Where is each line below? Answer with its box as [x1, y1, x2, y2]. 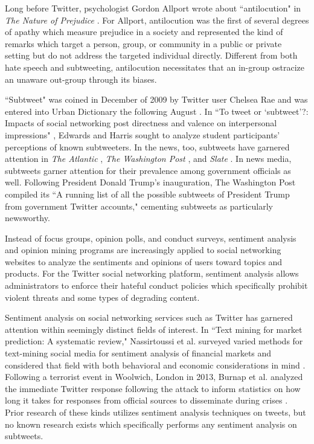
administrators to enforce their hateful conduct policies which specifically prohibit [5, 279, 308, 292]
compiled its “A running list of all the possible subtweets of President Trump [5, 187, 290, 200]
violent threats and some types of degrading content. [5, 291, 200, 303]
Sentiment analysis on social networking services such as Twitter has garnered [5, 311, 293, 324]
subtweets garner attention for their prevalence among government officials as [5, 164, 291, 176]
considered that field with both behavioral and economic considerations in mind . [5, 358, 306, 371]
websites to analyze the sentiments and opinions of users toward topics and [5, 255, 283, 268]
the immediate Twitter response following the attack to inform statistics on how [5, 382, 301, 394]
